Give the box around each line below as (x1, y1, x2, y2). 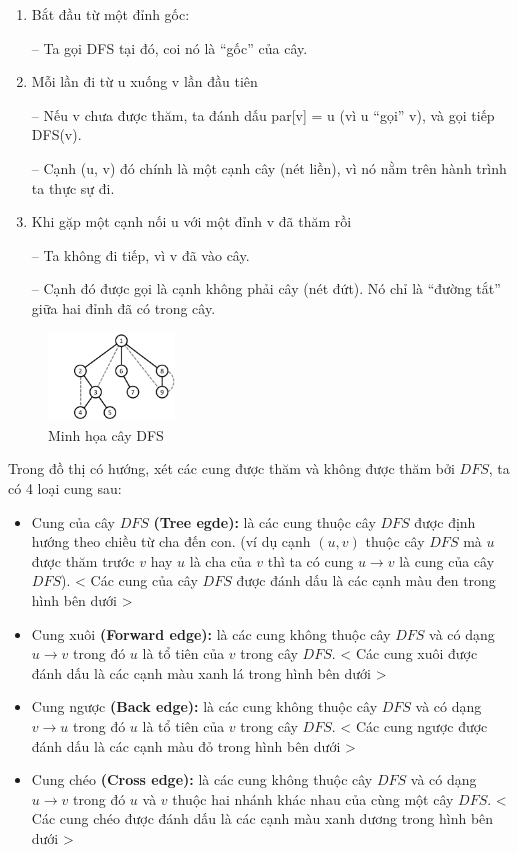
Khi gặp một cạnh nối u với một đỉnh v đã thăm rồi (31, 211, 352, 232)
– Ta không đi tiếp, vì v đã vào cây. (31, 244, 250, 265)
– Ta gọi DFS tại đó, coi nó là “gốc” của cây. (31, 37, 308, 58)
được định (414, 511, 476, 532)
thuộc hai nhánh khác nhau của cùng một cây (172, 788, 454, 809)
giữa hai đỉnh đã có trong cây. (31, 297, 216, 318)
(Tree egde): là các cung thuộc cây (153, 511, 376, 532)
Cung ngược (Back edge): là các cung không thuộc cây (31, 696, 378, 717)
